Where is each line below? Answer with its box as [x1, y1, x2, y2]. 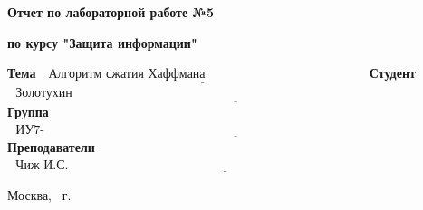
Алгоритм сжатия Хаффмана [48, 68, 206, 81]
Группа [7, 101, 49, 120]
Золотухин [15, 87, 72, 100]
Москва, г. [7, 186, 72, 204]
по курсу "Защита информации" [7, 33, 197, 52]
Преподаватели [7, 137, 95, 156]
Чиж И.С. [15, 159, 69, 173]
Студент [369, 63, 416, 82]
